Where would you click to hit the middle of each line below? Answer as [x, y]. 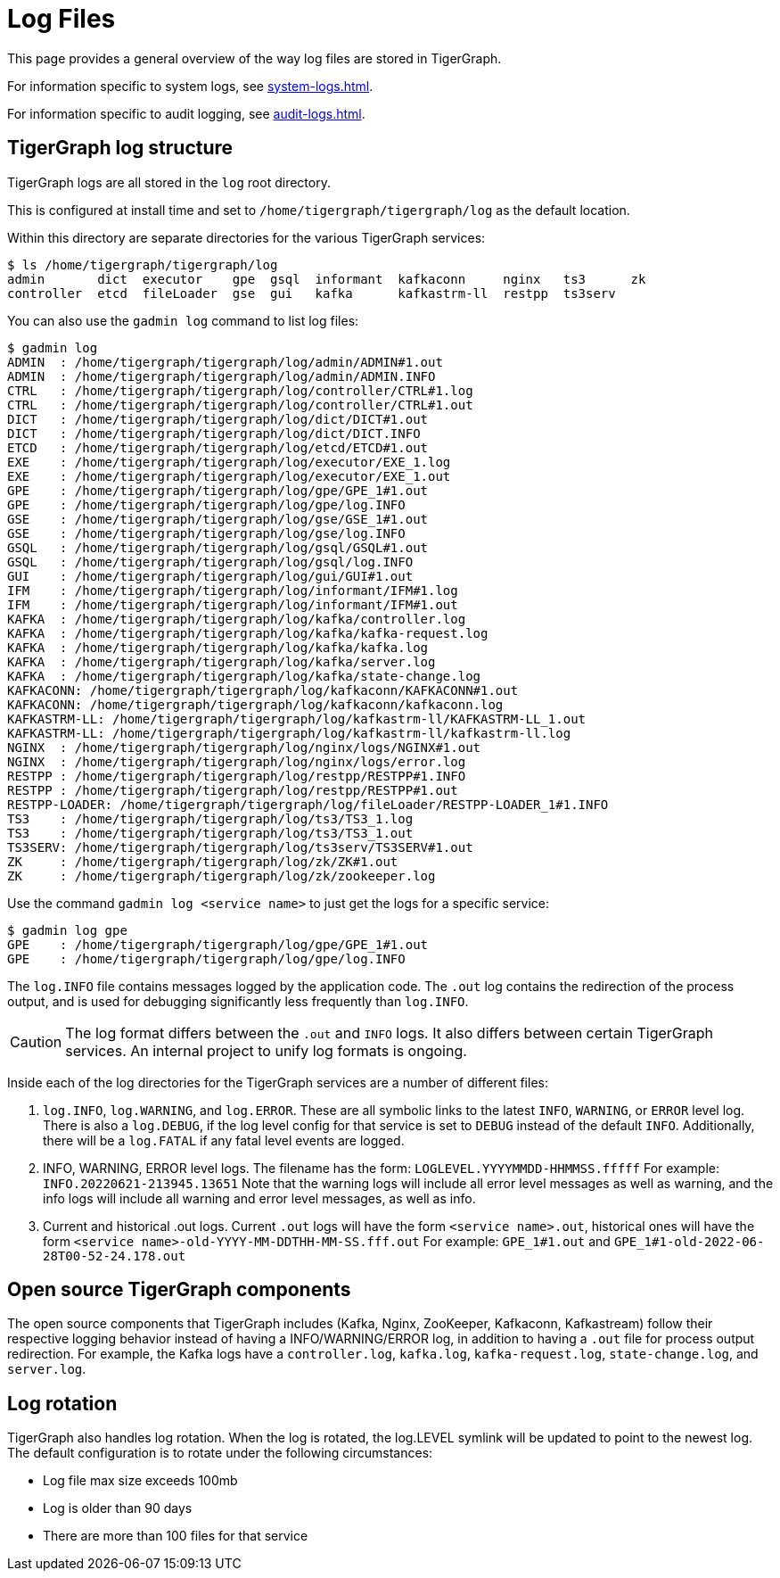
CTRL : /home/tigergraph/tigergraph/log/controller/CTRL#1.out [240, 405]
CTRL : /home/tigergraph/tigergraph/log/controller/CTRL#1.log [240, 390]
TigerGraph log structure [120, 148]
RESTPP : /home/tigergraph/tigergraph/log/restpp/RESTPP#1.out [233, 790]
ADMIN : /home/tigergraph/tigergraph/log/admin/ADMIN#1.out [225, 362]
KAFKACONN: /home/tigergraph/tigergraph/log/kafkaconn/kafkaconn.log [255, 704]
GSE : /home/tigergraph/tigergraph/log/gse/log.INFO [206, 533]
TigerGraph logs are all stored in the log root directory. [169, 182]
